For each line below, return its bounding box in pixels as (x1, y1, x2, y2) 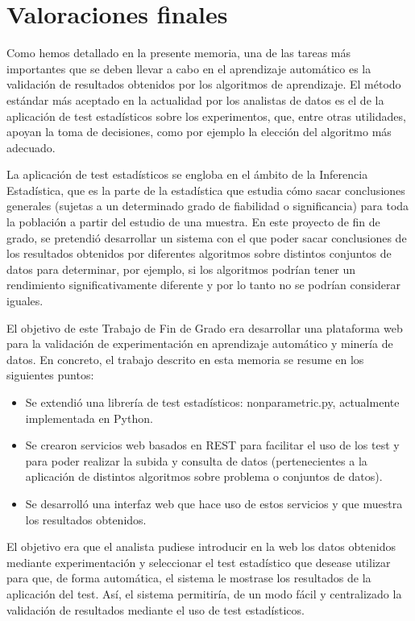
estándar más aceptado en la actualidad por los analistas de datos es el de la (6, 91, 384, 108)
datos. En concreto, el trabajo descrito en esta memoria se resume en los (6, 350, 364, 367)
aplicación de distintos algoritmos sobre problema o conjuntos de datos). (25, 468, 383, 485)
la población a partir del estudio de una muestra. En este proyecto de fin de (6, 213, 380, 230)
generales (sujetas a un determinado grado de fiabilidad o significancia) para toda (6, 197, 409, 214)
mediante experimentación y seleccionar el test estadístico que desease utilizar (6, 553, 391, 570)
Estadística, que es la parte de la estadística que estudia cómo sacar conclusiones (6, 181, 405, 198)
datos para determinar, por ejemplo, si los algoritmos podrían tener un (6, 260, 356, 277)
